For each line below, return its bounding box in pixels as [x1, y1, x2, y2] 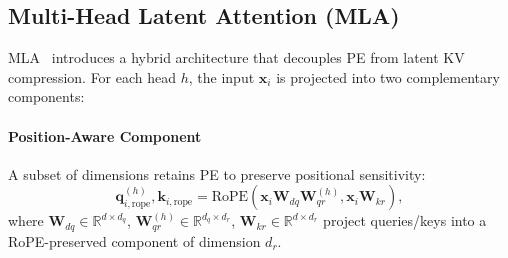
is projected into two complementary [276, 66, 500, 87]
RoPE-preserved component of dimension [8, 230, 261, 251]
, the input [188, 66, 255, 87]
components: [8, 86, 85, 107]
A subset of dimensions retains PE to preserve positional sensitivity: [8, 163, 426, 184]
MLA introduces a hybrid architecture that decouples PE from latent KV [8, 47, 465, 68]
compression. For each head [8, 66, 177, 87]
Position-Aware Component [8, 125, 202, 146]
